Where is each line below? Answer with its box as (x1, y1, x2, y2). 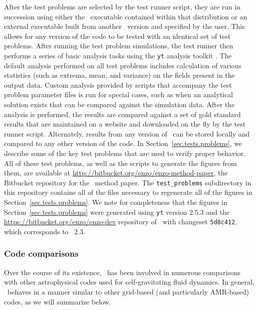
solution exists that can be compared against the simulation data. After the (4, 99, 235, 109)
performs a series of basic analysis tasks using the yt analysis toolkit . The (4, 50, 232, 60)
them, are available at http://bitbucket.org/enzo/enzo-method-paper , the (4, 167, 228, 178)
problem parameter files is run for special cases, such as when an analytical (4, 89, 233, 100)
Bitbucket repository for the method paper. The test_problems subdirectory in (4, 177, 252, 187)
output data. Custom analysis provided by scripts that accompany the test (4, 79, 232, 90)
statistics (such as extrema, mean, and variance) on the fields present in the (4, 70, 235, 80)
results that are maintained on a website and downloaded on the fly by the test (4, 119, 246, 129)
